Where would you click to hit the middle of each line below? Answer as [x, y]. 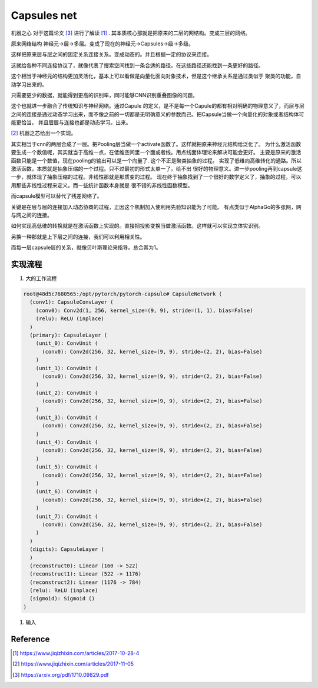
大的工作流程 [41, 278]
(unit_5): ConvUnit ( [67, 467]
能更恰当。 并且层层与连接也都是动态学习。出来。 [71, 122]
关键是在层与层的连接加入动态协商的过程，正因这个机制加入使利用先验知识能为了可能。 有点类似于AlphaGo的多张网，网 [156, 207]
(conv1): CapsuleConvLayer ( [72, 302]
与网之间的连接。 [32, 215]
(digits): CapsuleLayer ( [67, 549]
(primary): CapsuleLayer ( [69, 335]
